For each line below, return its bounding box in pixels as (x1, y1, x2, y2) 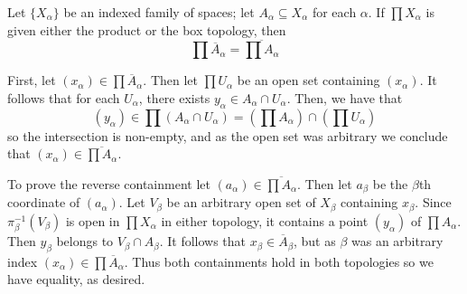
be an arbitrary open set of (166, 193, 316, 212)
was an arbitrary (350, 232, 444, 251)
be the (372, 174, 408, 193)
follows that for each (7, 89, 120, 107)
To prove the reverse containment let (7, 174, 210, 193)
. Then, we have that (286, 89, 403, 107)
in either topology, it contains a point (161, 211, 369, 230)
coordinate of (7, 193, 80, 212)
